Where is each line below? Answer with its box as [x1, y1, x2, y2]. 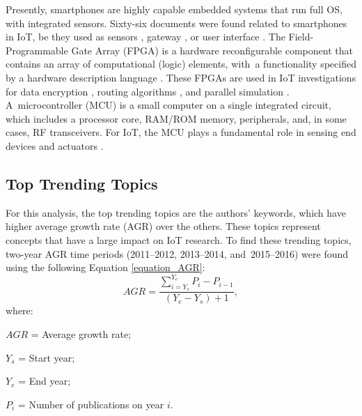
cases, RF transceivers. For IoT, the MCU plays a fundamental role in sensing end [6, 125, 356, 139]
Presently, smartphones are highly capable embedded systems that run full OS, [6, 2, 343, 16]
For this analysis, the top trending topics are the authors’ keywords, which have [6, 205, 346, 219]
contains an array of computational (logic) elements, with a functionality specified [6, 56, 356, 71]
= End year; [18, 373, 71, 388]
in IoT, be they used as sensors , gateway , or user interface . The [6, 29, 285, 44]
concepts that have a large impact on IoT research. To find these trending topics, [6, 232, 352, 247]
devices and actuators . [6, 138, 104, 153]
